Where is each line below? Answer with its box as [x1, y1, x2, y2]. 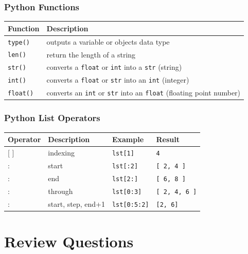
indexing [48, 147, 75, 158]
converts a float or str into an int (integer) [46, 74, 189, 85]
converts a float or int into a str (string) [46, 62, 182, 72]
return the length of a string [46, 49, 136, 60]
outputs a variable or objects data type [46, 36, 170, 47]
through [48, 185, 73, 196]
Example [112, 134, 144, 145]
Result [156, 134, 180, 145]
